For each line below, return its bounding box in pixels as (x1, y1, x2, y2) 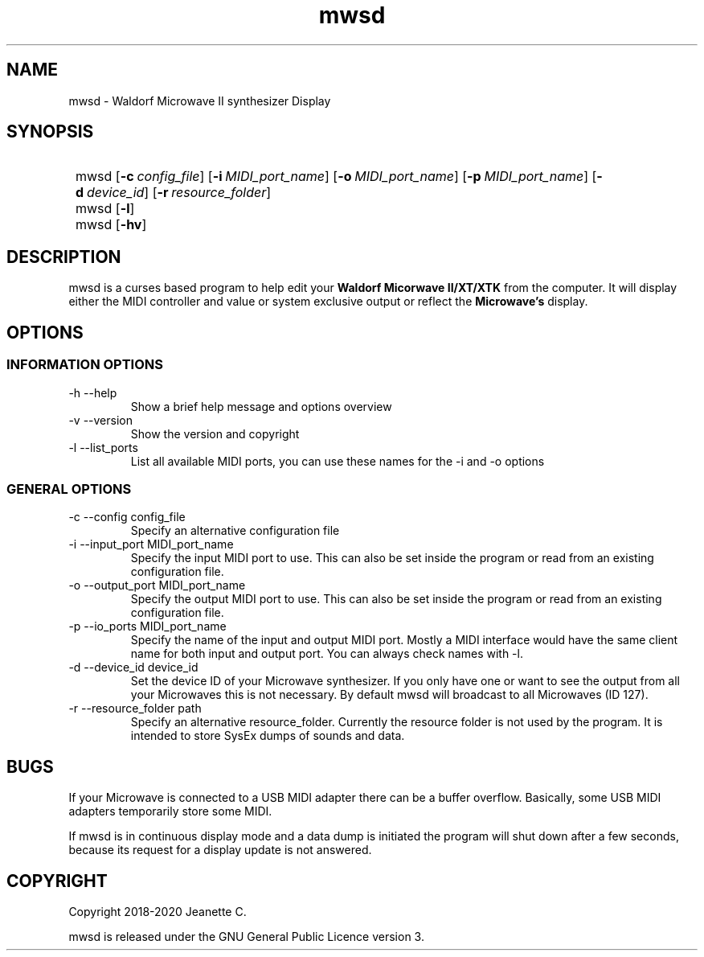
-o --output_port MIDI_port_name (68, 578, 246, 593)
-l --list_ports (68, 440, 138, 454)
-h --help (68, 385, 117, 400)
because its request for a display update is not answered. (68, 843, 372, 857)
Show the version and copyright (130, 426, 300, 441)
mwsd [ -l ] (76, 200, 135, 217)
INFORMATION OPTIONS (6, 356, 163, 373)
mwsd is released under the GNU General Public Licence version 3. (68, 929, 424, 943)
